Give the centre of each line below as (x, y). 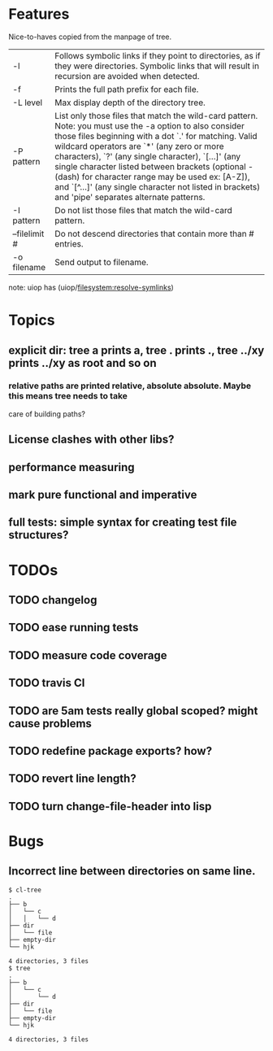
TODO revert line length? (72, 779)
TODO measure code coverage (88, 655)
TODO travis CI (47, 683)
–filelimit (28, 233)
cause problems (50, 724)
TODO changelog (53, 600)
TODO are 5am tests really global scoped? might (133, 711)
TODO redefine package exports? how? (110, 750)
